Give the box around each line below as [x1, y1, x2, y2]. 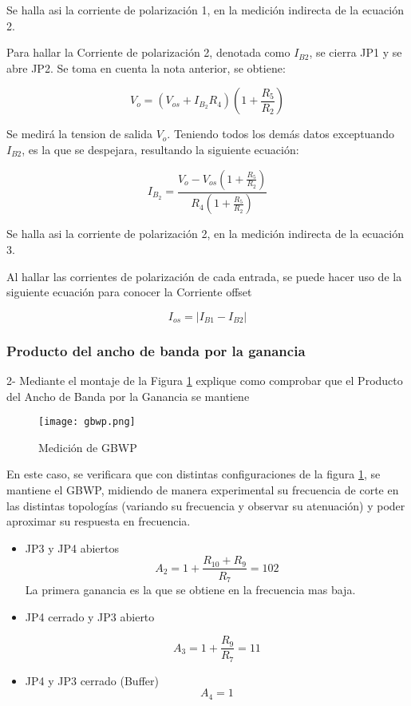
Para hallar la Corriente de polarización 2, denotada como [6, 44, 290, 61]
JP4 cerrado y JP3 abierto [25, 608, 155, 625]
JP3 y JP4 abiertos [25, 539, 119, 556]
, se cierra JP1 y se [309, 44, 402, 61]
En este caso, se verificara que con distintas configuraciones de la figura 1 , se [6, 466, 381, 482]
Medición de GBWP [38, 438, 137, 455]
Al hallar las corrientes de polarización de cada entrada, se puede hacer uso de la [6, 268, 402, 284]
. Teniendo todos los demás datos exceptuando [167, 125, 394, 142]
